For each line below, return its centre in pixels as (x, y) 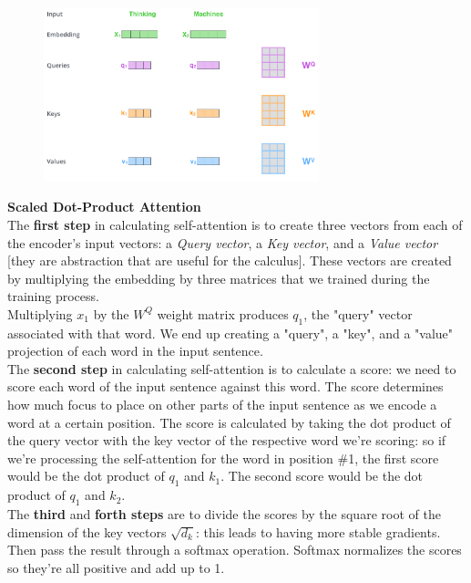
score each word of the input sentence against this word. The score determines (225, 386)
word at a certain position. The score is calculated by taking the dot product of (229, 422)
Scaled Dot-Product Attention (104, 207)
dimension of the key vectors (87, 531)
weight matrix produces (223, 313)
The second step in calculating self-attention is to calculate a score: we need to (232, 368)
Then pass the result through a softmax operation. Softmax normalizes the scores (235, 550)
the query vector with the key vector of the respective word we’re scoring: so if (227, 440)
